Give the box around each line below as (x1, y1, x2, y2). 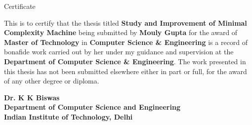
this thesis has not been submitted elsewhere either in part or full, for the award (4, 66, 247, 76)
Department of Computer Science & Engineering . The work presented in (4, 56, 246, 66)
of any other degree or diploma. (4, 76, 99, 86)
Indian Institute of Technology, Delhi (4, 111, 133, 122)
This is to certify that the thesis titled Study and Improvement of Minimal (4, 17, 247, 28)
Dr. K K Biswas (4, 92, 60, 102)
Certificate (4, 1, 36, 11)
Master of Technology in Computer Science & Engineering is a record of (4, 37, 248, 47)
